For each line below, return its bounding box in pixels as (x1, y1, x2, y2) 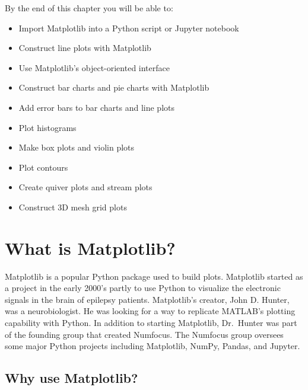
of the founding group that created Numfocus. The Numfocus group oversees (5, 328, 284, 340)
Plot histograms (18, 121, 77, 133)
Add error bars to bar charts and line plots (18, 101, 175, 113)
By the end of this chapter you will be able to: (5, 2, 173, 14)
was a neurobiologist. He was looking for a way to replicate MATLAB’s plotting (5, 305, 296, 317)
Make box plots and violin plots (18, 141, 135, 154)
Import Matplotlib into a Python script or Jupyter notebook (18, 21, 239, 34)
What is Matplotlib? (5, 235, 176, 260)
